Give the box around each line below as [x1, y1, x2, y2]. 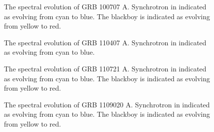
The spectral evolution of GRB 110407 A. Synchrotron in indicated [4, 37, 207, 47]
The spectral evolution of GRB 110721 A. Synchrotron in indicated [4, 63, 207, 73]
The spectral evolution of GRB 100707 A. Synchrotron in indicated [4, 1, 207, 11]
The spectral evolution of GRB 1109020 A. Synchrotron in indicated [4, 99, 210, 109]
